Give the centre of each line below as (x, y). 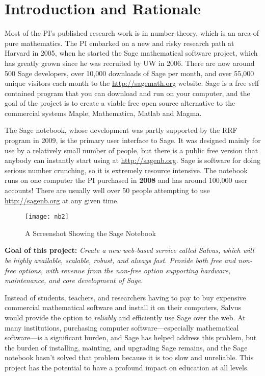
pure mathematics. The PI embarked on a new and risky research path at (120, 43)
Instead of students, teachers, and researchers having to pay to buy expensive (125, 297)
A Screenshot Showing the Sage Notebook (90, 233)
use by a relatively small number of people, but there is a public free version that (131, 150)
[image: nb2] (47, 217)
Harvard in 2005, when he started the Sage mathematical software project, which (131, 53)
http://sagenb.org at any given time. (62, 200)
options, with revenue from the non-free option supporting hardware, (124, 270)
